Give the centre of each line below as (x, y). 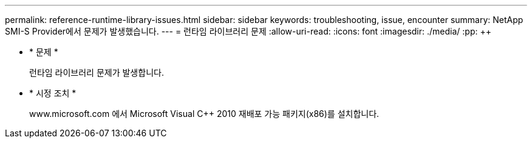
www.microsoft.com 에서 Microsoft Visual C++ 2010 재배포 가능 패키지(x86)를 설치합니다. (204, 114)
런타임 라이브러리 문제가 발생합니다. (97, 72)
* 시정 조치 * (53, 93)
